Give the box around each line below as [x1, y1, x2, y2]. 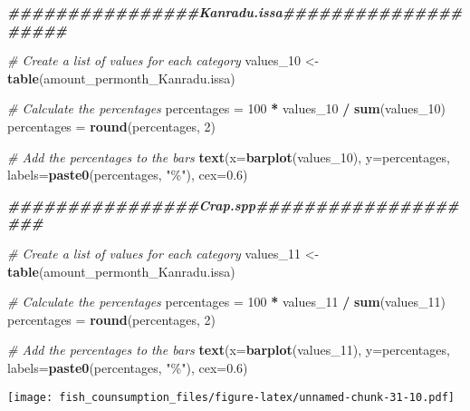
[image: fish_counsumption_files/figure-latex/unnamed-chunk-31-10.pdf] [7, 390, 455, 404]
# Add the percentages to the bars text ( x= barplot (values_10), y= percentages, [7, 147, 450, 166]
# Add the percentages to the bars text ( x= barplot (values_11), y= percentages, [7, 340, 450, 359]
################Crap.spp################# [7, 195, 459, 214]
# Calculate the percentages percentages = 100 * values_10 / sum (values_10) [7, 99, 446, 118]
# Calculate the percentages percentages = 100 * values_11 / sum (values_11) [7, 292, 446, 311]
